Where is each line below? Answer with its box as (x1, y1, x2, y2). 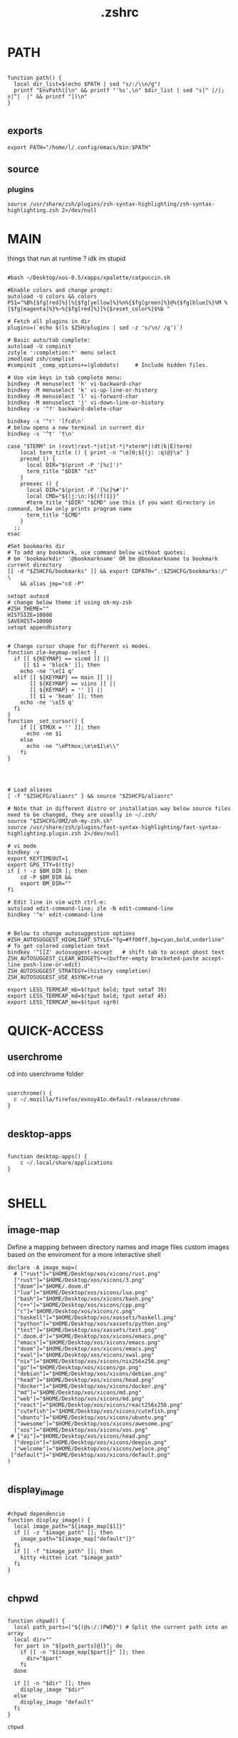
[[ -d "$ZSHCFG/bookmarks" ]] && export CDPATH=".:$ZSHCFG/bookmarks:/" (7, 568, 228, 575)
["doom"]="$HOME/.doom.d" (14, 1283, 91, 1290)
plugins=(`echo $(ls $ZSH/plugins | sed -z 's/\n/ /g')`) (7, 324, 183, 332)
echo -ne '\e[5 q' (20, 699, 75, 707)
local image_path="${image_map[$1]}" (14, 1523, 126, 1530)
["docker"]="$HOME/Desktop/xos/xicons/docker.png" (14, 1383, 167, 1390)
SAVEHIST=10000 (7, 618, 53, 625)
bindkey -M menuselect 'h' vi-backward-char (7, 380, 142, 388)
